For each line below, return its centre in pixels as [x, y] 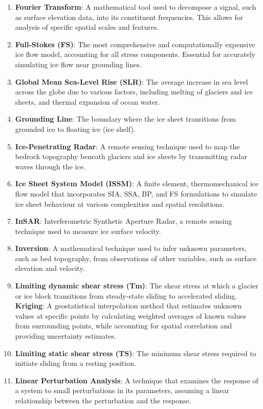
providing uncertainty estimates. [66, 336]
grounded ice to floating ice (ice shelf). [75, 129]
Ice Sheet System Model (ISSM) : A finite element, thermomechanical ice [137, 183]
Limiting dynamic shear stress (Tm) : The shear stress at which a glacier [137, 286]
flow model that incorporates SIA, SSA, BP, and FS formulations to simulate [136, 193]
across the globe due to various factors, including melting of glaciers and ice [134, 92]
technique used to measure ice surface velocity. [88, 231]
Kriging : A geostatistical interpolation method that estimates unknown [128, 306]
